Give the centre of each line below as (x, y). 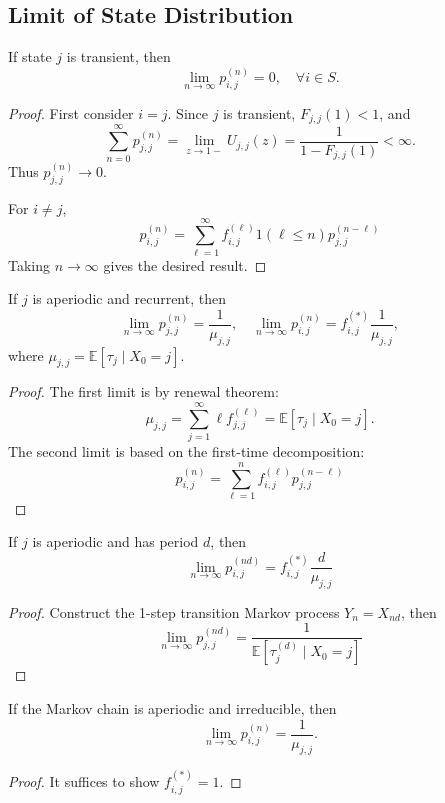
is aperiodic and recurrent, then (129, 298)
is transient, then (118, 56)
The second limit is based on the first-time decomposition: (186, 451)
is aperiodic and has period (115, 541)
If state (30, 56)
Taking (29, 264)
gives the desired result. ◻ (185, 264)
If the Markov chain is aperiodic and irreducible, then (172, 707)
